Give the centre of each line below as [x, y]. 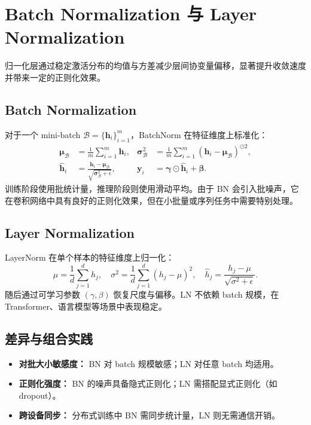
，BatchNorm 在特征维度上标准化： [199, 134]
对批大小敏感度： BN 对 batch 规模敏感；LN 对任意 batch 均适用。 [149, 363]
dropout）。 [40, 395]
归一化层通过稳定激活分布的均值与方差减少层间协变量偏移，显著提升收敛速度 [155, 65]
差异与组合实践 [49, 338]
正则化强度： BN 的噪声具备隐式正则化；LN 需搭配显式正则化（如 [148, 383]
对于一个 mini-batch [43, 134]
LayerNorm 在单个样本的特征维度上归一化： [90, 257]
